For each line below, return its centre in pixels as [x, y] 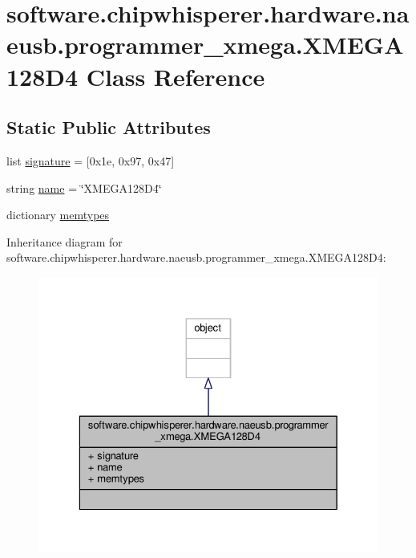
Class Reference [176, 76]
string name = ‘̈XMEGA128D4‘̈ [84, 187]
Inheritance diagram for [65, 241]
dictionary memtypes [58, 215]
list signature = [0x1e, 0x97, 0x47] [91, 160]
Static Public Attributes [109, 127]
